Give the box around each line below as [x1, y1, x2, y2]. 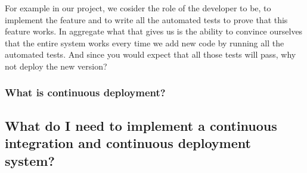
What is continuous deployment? [5, 85, 166, 100]
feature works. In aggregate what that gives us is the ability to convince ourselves [5, 25, 303, 37]
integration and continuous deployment [5, 134, 251, 152]
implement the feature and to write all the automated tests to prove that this [5, 13, 288, 26]
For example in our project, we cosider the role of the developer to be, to [5, 2, 271, 14]
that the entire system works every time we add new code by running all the [5, 36, 284, 49]
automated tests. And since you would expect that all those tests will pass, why [5, 48, 296, 61]
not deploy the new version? [5, 59, 107, 72]
